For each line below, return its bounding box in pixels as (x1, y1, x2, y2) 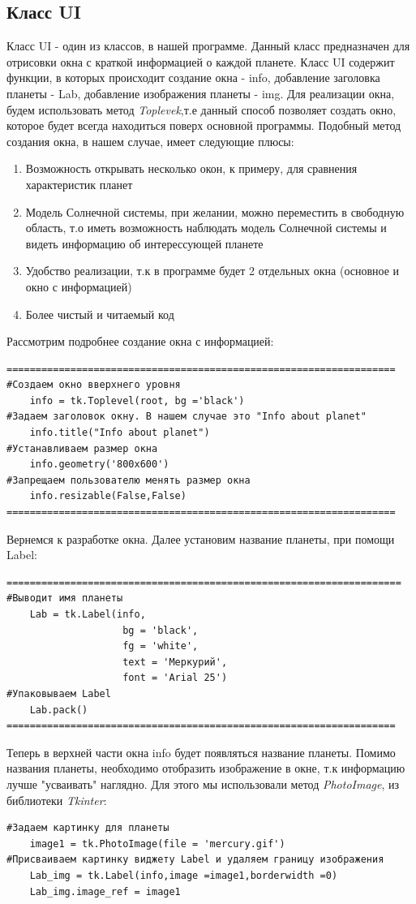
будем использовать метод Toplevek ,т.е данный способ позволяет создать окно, (6, 101, 397, 118)
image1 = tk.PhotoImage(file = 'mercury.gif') (29, 837, 285, 850)
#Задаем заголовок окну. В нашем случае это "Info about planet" (6, 411, 367, 423)
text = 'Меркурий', (122, 656, 228, 668)
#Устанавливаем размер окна (6, 442, 158, 454)
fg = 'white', (122, 640, 199, 652)
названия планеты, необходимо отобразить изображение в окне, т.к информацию (6, 760, 405, 777)
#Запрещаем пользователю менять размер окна (6, 474, 251, 486)
